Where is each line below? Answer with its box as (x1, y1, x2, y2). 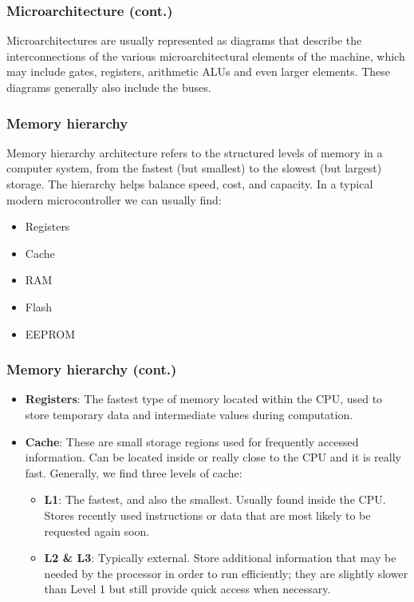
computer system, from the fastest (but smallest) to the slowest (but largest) (6, 160, 382, 176)
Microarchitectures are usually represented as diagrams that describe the (6, 32, 362, 49)
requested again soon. (44, 522, 150, 539)
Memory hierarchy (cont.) (6, 359, 177, 379)
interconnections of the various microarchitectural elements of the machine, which (6, 47, 405, 64)
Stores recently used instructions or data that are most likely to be (44, 506, 371, 523)
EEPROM (25, 325, 76, 342)
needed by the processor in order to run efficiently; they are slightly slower (44, 564, 408, 581)
